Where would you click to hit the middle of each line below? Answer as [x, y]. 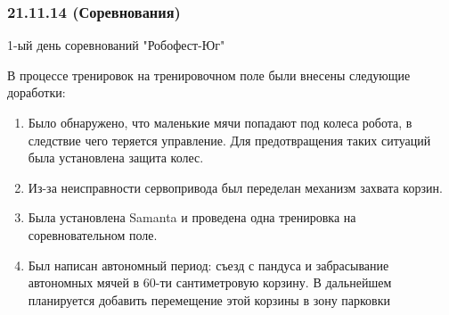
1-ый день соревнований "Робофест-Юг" [116, 45]
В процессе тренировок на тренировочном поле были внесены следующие [209, 75]
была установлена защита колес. [116, 157]
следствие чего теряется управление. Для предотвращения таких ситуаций [229, 140]
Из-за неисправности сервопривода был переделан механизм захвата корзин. [235, 187]
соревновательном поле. [93, 234]
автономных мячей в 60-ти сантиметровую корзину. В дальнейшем [210, 282]
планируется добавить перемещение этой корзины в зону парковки [209, 299]
